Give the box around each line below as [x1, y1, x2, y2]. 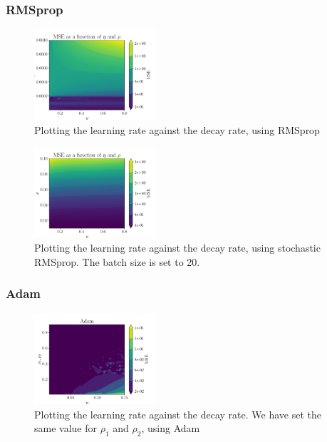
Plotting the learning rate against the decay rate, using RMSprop [34, 123, 320, 137]
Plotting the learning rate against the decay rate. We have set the [34, 406, 321, 421]
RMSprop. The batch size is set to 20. [34, 254, 200, 269]
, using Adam [141, 421, 200, 436]
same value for [34, 421, 97, 436]
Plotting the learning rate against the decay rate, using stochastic [34, 240, 321, 255]
